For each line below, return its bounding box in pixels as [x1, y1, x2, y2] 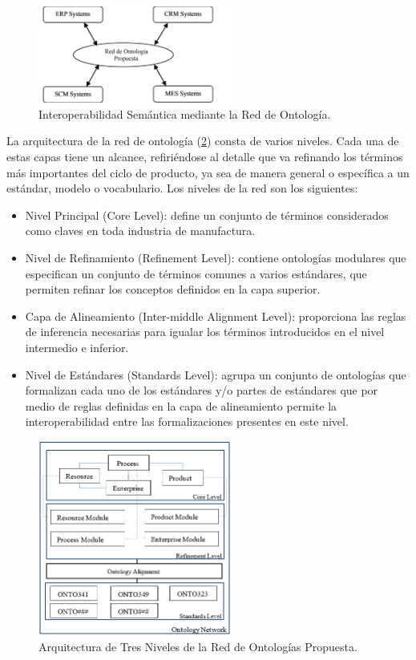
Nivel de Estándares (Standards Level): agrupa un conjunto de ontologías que [25, 366, 406, 383]
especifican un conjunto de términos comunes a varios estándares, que [25, 265, 367, 281]
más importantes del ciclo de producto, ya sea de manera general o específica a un [6, 164, 410, 180]
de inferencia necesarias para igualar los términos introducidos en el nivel [25, 323, 385, 340]
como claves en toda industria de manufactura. [25, 222, 256, 239]
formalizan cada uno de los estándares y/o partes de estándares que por [25, 382, 378, 399]
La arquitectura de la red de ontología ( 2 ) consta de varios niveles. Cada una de [6, 132, 399, 149]
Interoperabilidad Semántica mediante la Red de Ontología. [38, 105, 331, 122]
